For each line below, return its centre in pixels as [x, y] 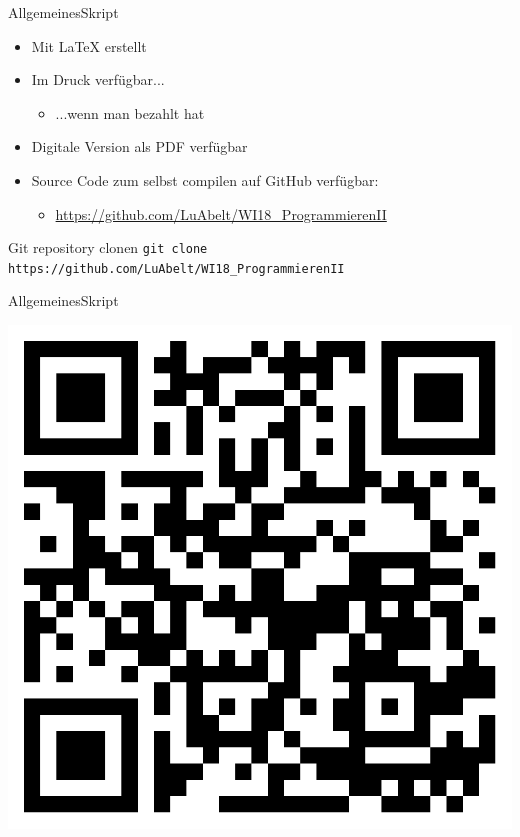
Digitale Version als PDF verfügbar [139, 146]
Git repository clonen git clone [108, 247]
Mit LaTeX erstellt [89, 45]
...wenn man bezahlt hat [130, 112]
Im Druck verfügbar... [98, 79]
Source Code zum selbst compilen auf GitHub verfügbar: [205, 179]
